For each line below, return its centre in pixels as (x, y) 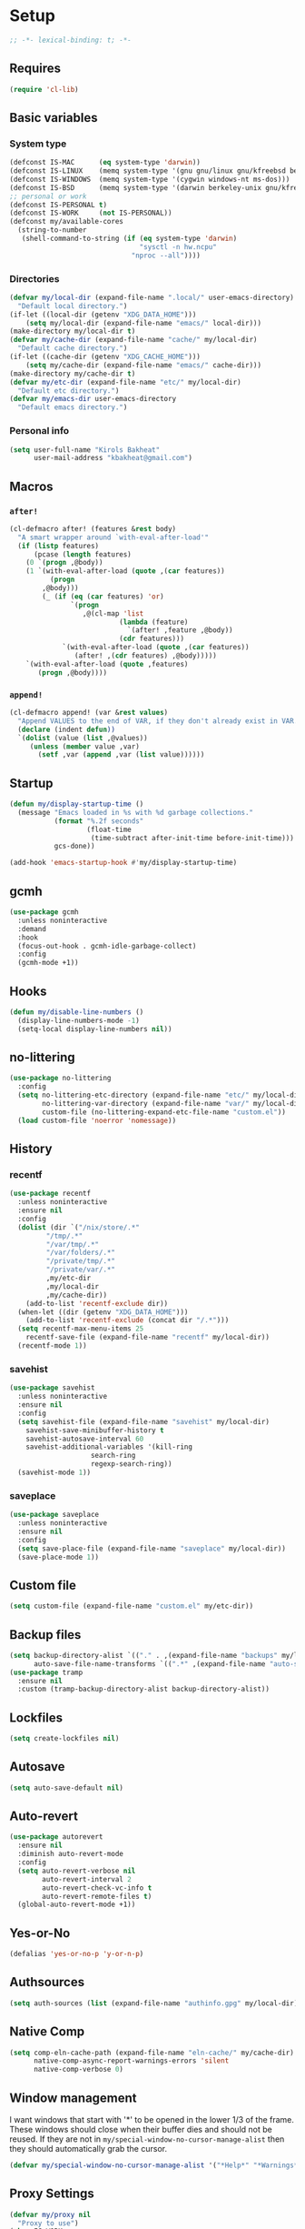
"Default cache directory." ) (73, 348)
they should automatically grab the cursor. (89, 2148)
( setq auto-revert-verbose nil (77, 1871)
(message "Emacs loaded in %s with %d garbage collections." (136, 812)
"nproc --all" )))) (166, 256)
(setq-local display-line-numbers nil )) (95, 1029)
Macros (31, 486)
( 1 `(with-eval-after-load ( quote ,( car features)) (125, 571)
